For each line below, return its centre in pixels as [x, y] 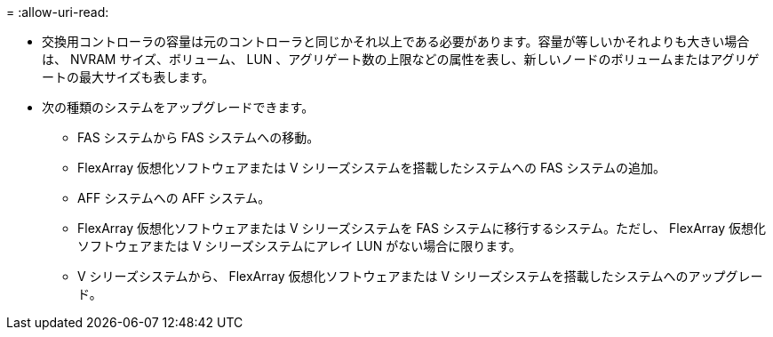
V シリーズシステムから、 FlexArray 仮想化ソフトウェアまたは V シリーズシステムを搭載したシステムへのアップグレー [420, 276]
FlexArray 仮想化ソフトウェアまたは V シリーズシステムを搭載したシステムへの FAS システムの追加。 [372, 168]
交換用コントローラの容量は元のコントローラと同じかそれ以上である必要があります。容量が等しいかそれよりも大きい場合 [396, 41]
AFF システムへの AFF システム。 [174, 198]
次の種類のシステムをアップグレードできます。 [178, 107]
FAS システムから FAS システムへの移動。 [199, 137]
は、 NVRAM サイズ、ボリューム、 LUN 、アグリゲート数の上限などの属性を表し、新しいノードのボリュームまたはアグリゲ [401, 59]
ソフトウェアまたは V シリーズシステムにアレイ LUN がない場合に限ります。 [299, 246]
